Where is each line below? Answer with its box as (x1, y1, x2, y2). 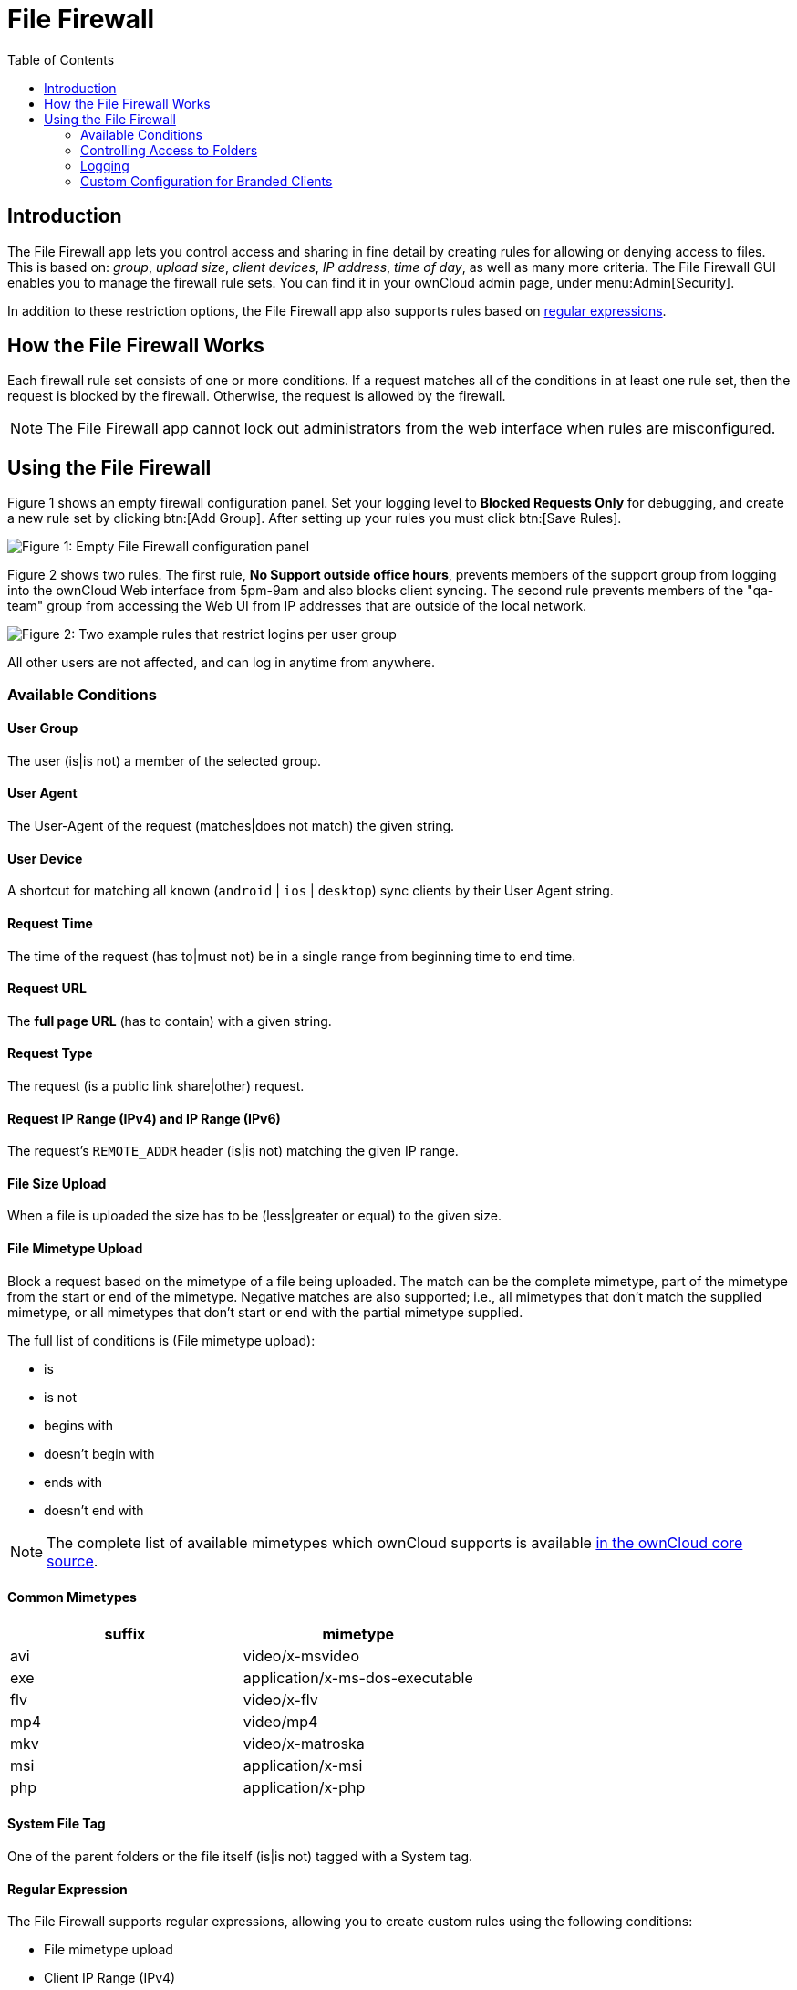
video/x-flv (243, 1690, 318, 1709)
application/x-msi (243, 1755, 363, 1775)
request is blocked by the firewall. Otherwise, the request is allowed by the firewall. (7, 388, 506, 404)
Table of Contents (7, 51, 115, 68)
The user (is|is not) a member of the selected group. (7, 752, 322, 769)
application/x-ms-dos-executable (243, 1668, 473, 1687)
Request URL (7, 980, 87, 997)
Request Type (7, 1045, 93, 1062)
